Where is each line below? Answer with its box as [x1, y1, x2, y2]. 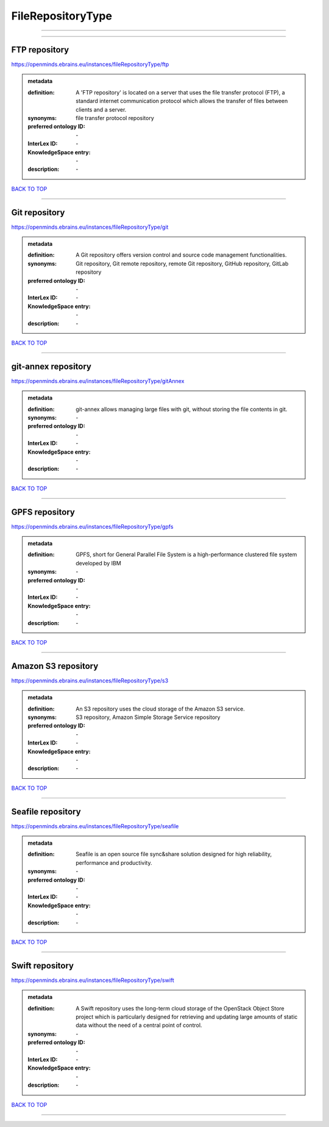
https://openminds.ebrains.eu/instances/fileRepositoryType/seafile [11, 822, 179, 829]
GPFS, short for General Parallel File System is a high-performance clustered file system [76, 551, 297, 558]
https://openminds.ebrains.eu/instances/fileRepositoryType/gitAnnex [11, 377, 185, 384]
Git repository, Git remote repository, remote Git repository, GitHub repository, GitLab [76, 260, 289, 267]
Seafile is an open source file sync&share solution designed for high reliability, [76, 851, 272, 858]
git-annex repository [11, 361, 91, 371]
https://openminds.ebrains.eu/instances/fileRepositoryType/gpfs [11, 523, 174, 530]
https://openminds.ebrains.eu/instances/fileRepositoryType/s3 [11, 677, 169, 684]
